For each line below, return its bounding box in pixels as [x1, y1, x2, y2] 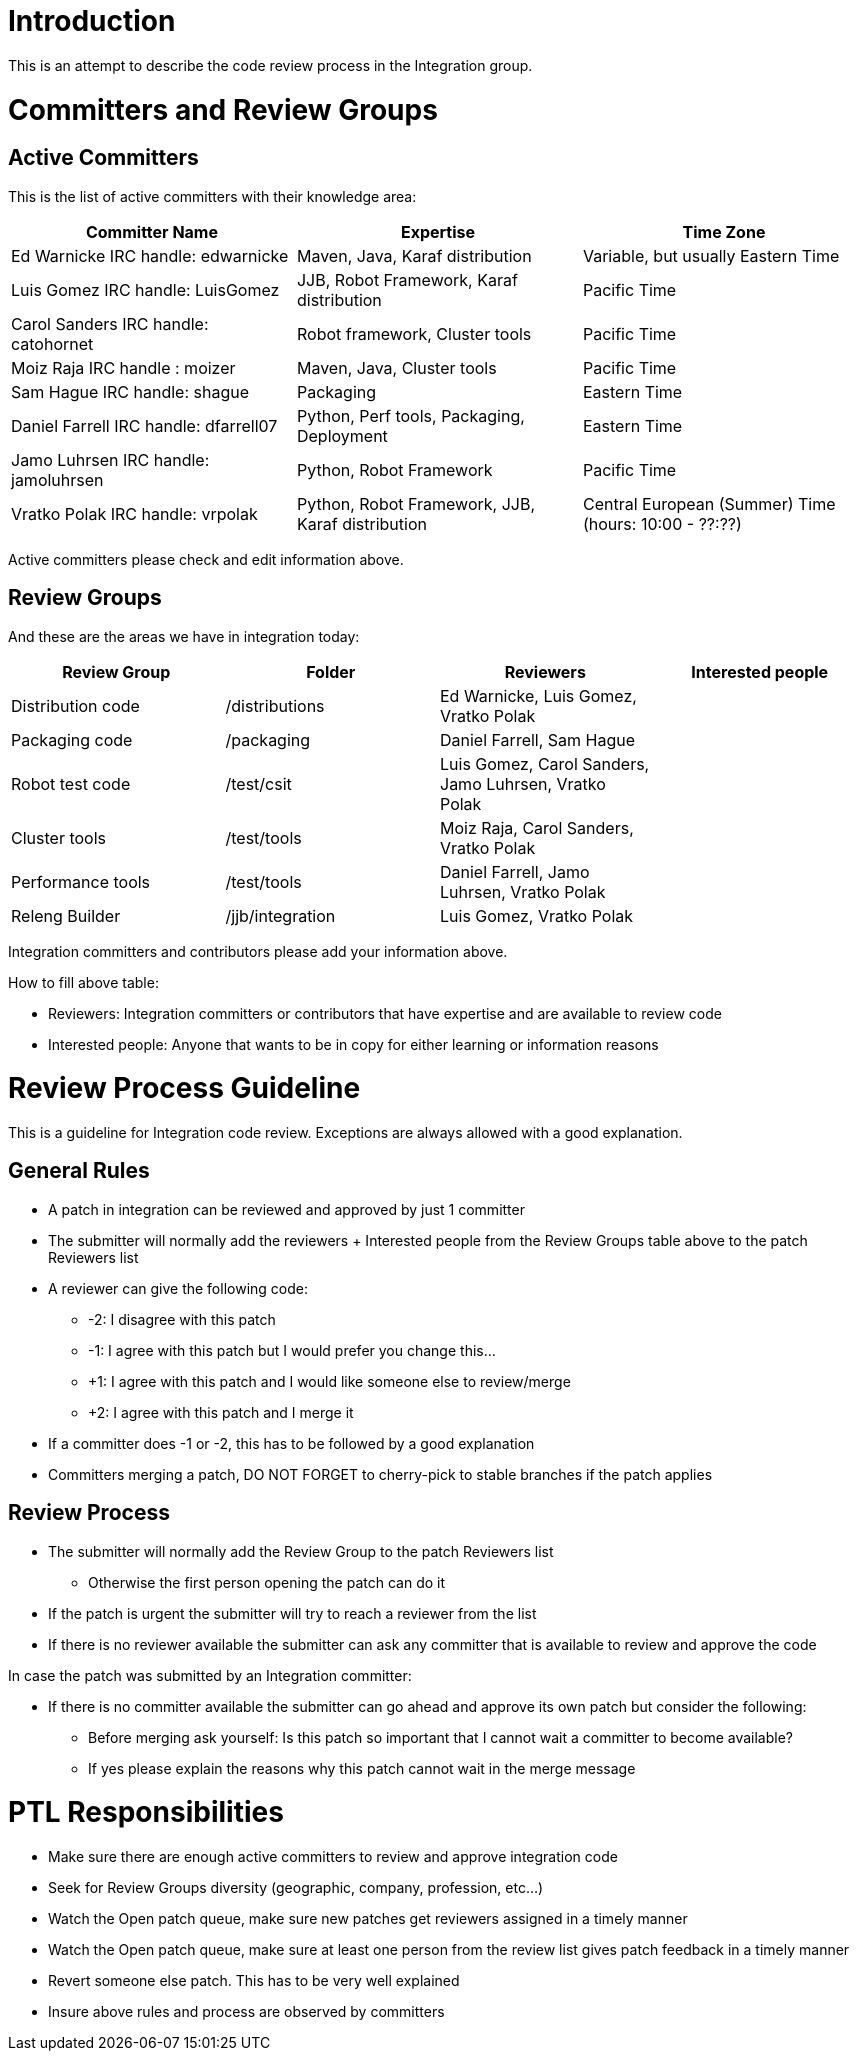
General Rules [8, 1158, 150, 1184]
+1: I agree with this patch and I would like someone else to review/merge [88, 1372, 571, 1390]
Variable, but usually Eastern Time [582, 245, 840, 266]
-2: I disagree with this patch [88, 1310, 276, 1328]
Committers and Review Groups [8, 92, 438, 127]
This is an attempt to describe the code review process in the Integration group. [8, 56, 533, 74]
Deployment [296, 425, 388, 446]
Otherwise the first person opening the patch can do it [88, 1573, 446, 1591]
